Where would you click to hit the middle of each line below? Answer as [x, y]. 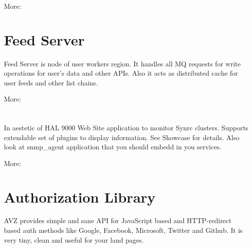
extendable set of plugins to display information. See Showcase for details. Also [122, 137]
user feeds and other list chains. [51, 82]
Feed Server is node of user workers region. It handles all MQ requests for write [122, 63]
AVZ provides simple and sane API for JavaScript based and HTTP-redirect [118, 220]
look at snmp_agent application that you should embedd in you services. [113, 147]
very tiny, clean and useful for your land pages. [74, 239]
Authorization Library [80, 196]
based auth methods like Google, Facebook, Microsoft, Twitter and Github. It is [123, 230]
